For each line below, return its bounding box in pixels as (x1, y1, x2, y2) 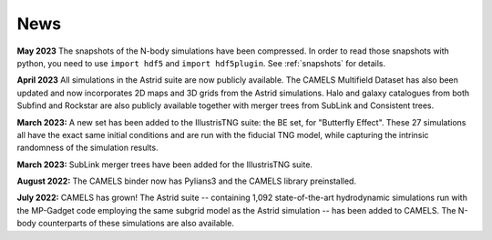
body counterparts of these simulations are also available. (16, 218, 234, 229)
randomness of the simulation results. (16, 142, 159, 154)
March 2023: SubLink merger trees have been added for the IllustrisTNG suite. (16, 159, 313, 170)
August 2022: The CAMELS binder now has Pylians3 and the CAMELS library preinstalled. (16, 175, 357, 186)
